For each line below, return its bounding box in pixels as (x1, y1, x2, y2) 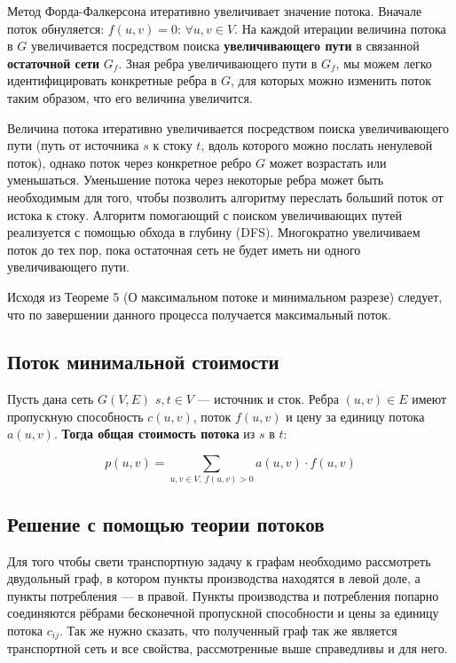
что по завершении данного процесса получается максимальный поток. (7, 304, 391, 323)
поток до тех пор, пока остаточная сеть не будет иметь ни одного (7, 240, 361, 258)
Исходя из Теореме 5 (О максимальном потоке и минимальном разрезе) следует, (7, 287, 443, 305)
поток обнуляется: (7, 19, 105, 37)
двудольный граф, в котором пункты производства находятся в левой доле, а (7, 569, 421, 588)
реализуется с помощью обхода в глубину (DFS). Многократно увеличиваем (7, 223, 421, 241)
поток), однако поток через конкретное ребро (7, 153, 252, 171)
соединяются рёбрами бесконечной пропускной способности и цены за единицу (7, 604, 439, 622)
